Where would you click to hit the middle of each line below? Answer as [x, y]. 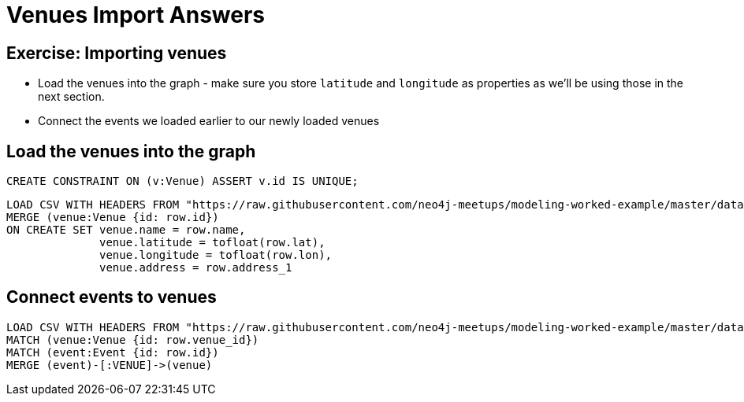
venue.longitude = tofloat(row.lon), [216, 255]
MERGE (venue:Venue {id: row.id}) [113, 218]
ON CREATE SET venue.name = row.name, [126, 230]
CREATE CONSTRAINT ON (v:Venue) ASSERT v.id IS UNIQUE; [182, 181]
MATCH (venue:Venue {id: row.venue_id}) [133, 339]
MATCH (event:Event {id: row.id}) [113, 352]
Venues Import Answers [136, 15]
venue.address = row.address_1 [196, 268]
